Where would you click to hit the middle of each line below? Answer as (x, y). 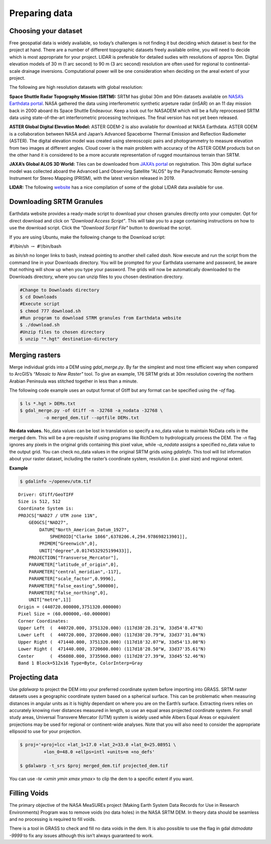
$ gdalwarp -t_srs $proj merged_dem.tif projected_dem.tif (94, 766)
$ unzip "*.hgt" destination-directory (69, 339)
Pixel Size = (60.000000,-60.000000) (65, 614)
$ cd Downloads (38, 297)
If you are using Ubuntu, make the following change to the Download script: (87, 237)
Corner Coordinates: (43, 621)
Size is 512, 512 (39, 501)
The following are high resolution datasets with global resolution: (76, 87)
